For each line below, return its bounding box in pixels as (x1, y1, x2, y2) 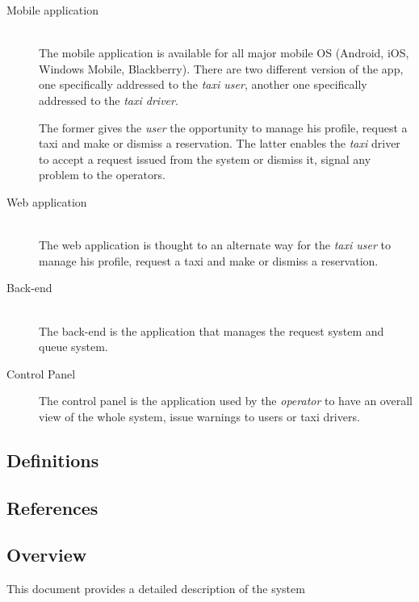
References (6, 495, 98, 520)
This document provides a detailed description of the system (6, 580, 305, 597)
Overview (6, 542, 87, 567)
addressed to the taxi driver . (39, 91, 178, 108)
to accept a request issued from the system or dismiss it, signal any (39, 150, 371, 167)
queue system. (39, 338, 108, 355)
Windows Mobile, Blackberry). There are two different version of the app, (39, 60, 404, 77)
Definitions (6, 447, 99, 472)
